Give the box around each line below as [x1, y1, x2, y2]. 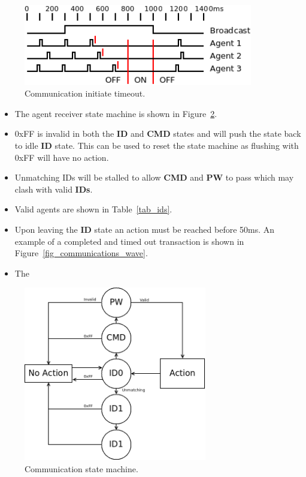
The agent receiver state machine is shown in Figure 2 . [14, 107, 217, 119]
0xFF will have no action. [14, 151, 109, 163]
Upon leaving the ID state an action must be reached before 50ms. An [14, 223, 275, 236]
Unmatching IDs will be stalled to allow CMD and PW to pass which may [14, 171, 294, 184]
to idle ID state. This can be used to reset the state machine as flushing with [14, 139, 299, 152]
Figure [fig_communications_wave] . [14, 247, 148, 259]
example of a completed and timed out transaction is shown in [14, 235, 244, 247]
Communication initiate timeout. [25, 87, 146, 100]
